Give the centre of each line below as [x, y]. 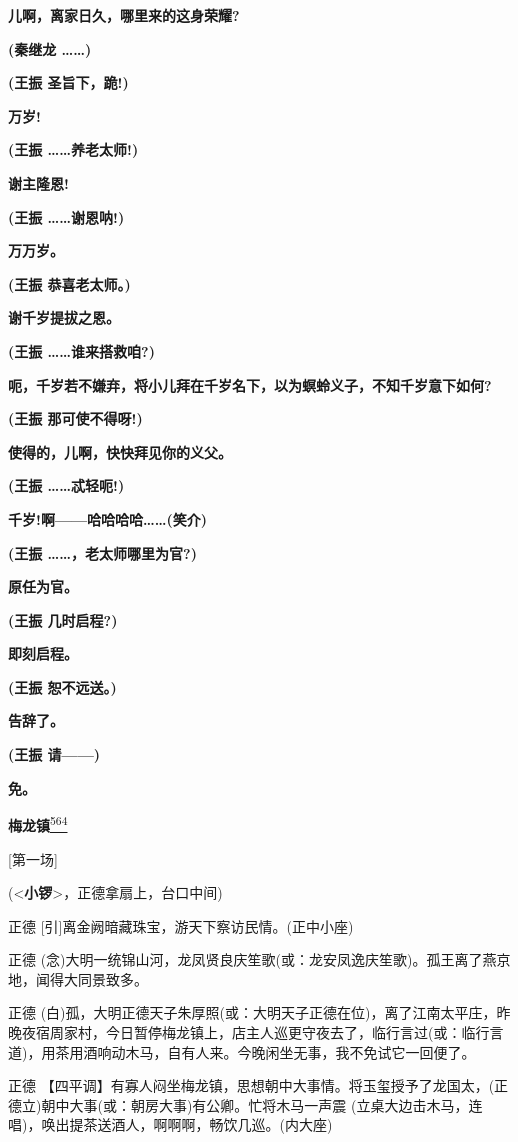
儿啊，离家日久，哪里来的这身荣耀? [124, 15]
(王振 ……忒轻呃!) [66, 485]
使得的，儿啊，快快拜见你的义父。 [120, 451]
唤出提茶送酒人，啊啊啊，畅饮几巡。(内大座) [187, 1124]
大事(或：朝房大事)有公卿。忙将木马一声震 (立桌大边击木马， [269, 1104]
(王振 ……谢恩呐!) [66, 216]
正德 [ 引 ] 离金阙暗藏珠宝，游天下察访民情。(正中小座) [181, 925]
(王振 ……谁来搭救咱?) [81, 350]
